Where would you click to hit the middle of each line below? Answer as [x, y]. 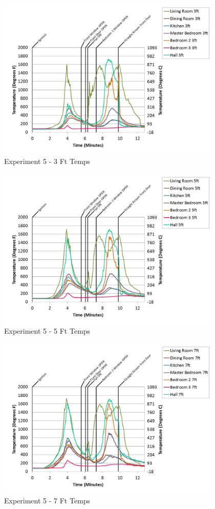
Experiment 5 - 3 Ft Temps [47, 161]
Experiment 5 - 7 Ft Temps [47, 501]
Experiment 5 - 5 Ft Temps [47, 331]
